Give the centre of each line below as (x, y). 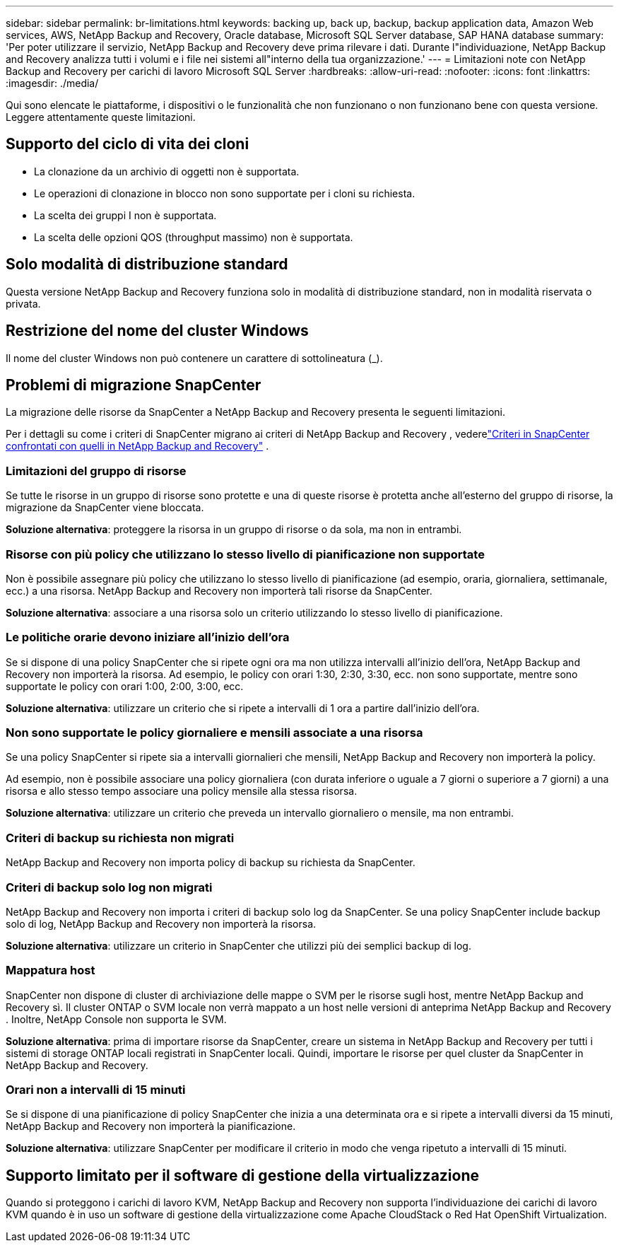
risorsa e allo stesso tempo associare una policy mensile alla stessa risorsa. (182, 791)
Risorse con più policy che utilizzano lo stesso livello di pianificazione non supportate (245, 554)
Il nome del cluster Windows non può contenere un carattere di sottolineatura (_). (194, 358)
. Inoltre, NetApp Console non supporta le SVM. (116, 1019)
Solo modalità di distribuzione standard (147, 264)
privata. (23, 303)
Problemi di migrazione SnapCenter (134, 385)
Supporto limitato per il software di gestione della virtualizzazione (243, 1175)
